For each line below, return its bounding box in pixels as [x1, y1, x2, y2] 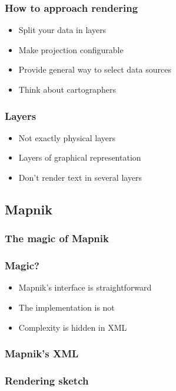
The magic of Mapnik [5, 231, 109, 246]
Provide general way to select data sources [18, 63, 171, 76]
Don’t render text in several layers [18, 171, 142, 183]
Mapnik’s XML [5, 346, 79, 361]
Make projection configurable [18, 43, 124, 56]
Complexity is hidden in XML [18, 321, 127, 333]
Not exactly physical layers [18, 131, 116, 144]
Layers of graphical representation [18, 151, 141, 164]
